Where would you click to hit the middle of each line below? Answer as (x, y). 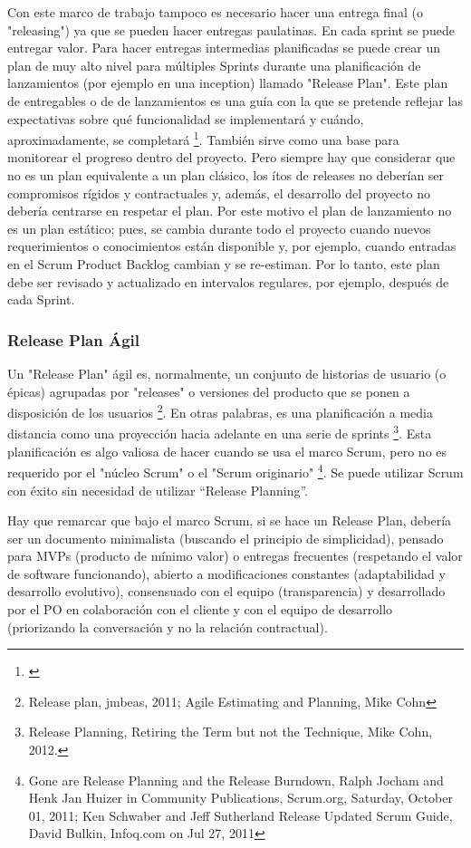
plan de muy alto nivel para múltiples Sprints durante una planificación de (214, 65)
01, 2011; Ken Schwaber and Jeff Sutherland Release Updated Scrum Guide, (240, 815)
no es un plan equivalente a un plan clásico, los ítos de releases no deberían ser (226, 175)
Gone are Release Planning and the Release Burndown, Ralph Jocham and (236, 780)
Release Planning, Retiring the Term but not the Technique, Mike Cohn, (231, 732)
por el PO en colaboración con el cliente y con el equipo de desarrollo (200, 609)
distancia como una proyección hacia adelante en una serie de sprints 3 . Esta (220, 432)
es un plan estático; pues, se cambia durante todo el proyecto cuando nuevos (219, 228)
